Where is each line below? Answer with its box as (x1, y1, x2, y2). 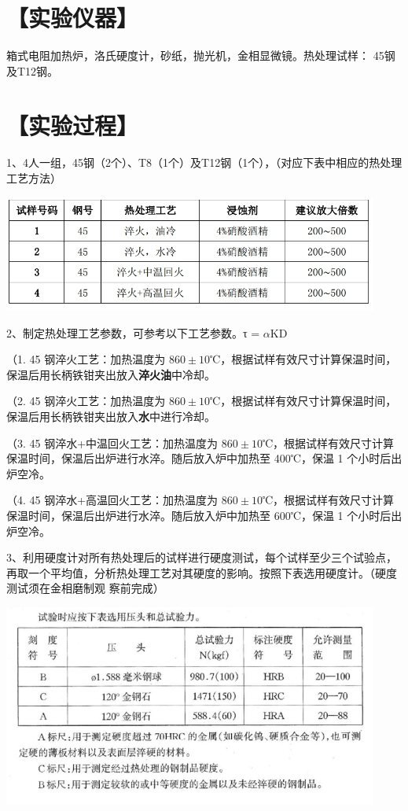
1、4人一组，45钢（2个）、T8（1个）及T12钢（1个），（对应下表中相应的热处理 (6, 154, 402, 171)
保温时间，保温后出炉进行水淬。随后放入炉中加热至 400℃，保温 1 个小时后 (6, 450, 391, 466)
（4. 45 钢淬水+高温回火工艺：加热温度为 (6, 492, 219, 508)
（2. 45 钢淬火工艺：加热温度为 (6, 393, 166, 409)
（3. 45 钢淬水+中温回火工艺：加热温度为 (6, 434, 219, 451)
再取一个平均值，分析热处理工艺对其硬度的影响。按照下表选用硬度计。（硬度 (6, 564, 397, 581)
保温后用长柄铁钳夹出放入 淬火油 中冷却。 (6, 366, 215, 382)
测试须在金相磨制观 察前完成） (6, 580, 164, 596)
